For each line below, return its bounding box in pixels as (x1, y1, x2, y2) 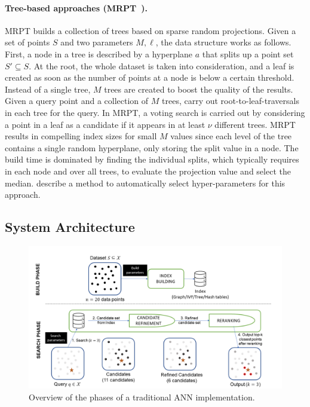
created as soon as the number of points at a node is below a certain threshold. (5, 71, 294, 84)
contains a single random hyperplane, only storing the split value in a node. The (5, 141, 299, 154)
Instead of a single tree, (5, 82, 91, 95)
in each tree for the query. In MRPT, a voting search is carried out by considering (5, 106, 305, 118)
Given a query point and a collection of (5, 94, 149, 107)
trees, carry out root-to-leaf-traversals (162, 94, 299, 107)
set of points (5, 36, 50, 48)
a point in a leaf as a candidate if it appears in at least (5, 118, 205, 130)
